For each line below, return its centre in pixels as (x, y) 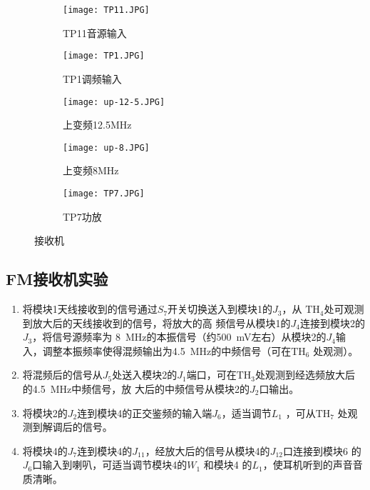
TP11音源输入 (95, 32)
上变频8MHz (91, 170)
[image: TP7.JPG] (104, 194)
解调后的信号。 (77, 427)
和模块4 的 (228, 465)
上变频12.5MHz (97, 125)
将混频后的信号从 (62, 375)
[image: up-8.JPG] (106, 147)
